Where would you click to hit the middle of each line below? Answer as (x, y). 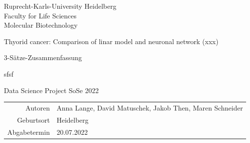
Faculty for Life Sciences (40, 15)
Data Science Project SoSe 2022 (51, 90)
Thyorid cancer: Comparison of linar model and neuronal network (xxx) (111, 41)
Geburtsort (34, 119)
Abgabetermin (29, 132)
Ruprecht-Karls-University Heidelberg (60, 6)
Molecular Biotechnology (41, 25)
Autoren (38, 107)
